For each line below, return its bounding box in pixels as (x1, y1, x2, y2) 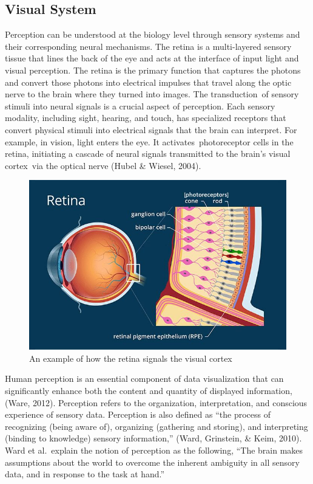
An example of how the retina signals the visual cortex (29, 351, 232, 364)
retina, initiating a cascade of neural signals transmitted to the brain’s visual (5, 147, 291, 160)
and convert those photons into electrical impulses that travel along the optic (5, 75, 292, 88)
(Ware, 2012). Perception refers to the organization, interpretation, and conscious (5, 396, 308, 409)
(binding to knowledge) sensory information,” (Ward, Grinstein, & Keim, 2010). (5, 432, 302, 444)
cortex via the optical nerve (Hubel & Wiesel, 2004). (5, 159, 201, 171)
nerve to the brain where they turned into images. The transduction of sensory (5, 88, 299, 100)
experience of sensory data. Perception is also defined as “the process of (5, 408, 271, 421)
